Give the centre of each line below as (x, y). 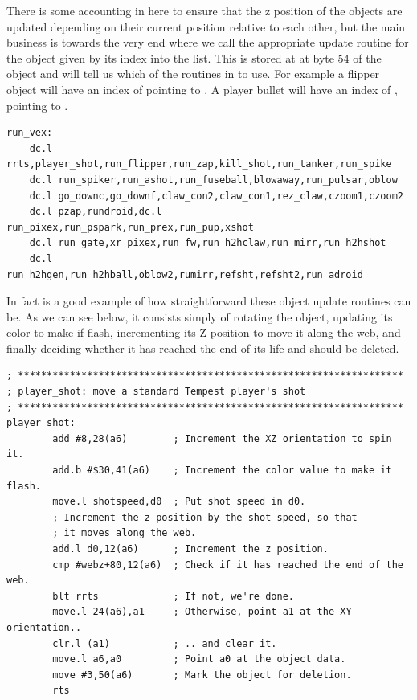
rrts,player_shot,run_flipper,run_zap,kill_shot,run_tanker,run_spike (199, 164)
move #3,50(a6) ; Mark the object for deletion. (202, 675)
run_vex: (30, 133)
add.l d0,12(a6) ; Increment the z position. (190, 549)
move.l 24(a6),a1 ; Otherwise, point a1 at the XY (202, 612)
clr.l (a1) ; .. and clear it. (165, 643)
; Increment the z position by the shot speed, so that (205, 517)
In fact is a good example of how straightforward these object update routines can (209, 301)
